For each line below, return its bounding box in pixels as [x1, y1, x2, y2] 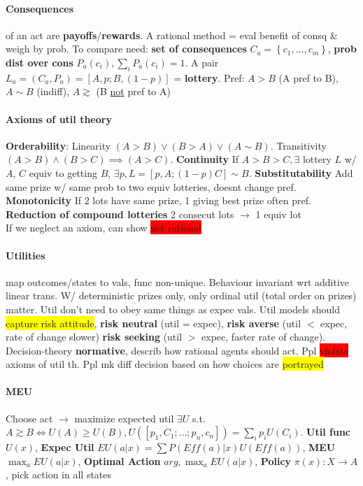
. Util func [300, 424, 351, 439]
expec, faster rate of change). [201, 329, 326, 344]
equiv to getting [29, 165, 97, 180]
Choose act [6, 410, 53, 425]
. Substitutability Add [248, 165, 353, 180]
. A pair [185, 55, 219, 69]
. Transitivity [270, 138, 327, 152]
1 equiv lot [255, 206, 301, 221]
